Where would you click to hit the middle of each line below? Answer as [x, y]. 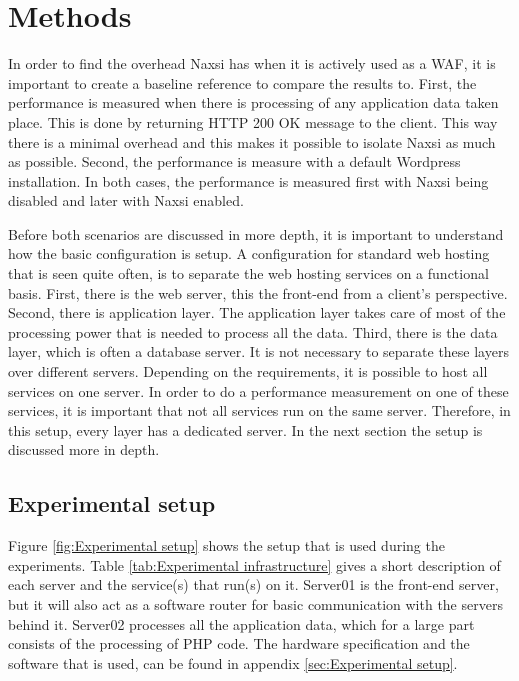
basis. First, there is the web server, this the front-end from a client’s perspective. [258, 292]
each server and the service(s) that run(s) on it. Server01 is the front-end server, [253, 584]
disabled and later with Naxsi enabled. [126, 200]
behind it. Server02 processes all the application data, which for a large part [241, 623]
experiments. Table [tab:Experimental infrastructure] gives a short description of [254, 564]
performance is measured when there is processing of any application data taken [253, 102]
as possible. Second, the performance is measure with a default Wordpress [234, 161]
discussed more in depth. [84, 449]
